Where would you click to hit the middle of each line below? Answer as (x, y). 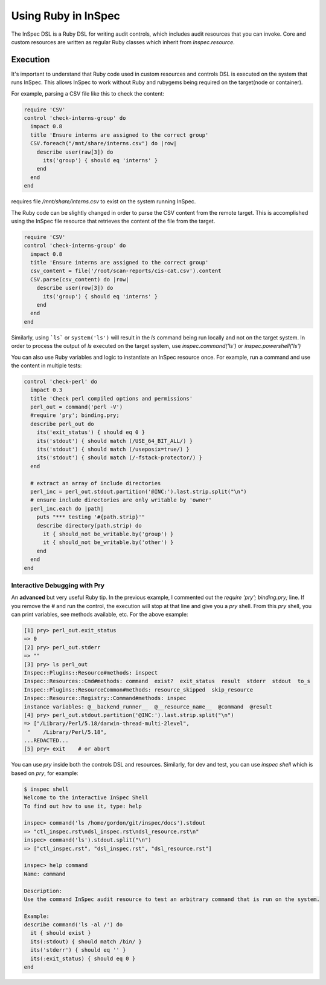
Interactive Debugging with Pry (58, 585)
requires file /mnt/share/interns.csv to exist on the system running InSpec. (104, 201)
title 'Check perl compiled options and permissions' (112, 398)
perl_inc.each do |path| (67, 509)
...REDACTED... (46, 741)
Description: (43, 891)
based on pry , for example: (45, 773)
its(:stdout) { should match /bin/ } (86, 941)
